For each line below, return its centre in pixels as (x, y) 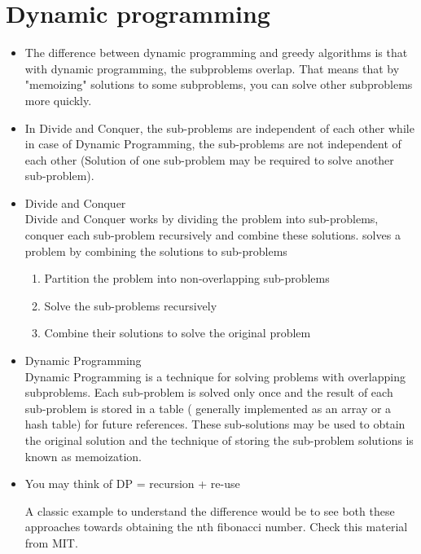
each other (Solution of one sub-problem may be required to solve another (209, 159)
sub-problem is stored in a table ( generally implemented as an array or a (208, 408)
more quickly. (58, 100)
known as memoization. (83, 456)
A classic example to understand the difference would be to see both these (210, 510)
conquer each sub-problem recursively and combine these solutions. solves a (213, 235)
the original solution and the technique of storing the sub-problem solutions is (219, 440)
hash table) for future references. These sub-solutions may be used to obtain (215, 424)
